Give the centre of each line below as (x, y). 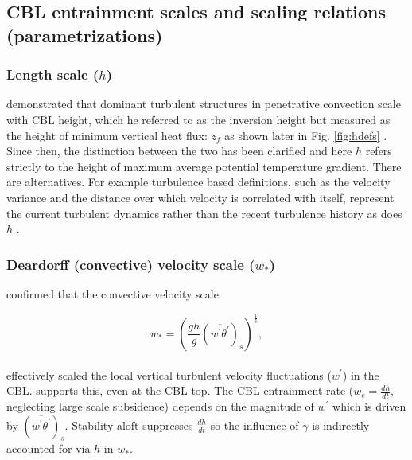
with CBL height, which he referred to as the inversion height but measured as (198, 119)
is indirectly (341, 425)
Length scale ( (53, 74)
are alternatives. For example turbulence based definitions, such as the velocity (198, 182)
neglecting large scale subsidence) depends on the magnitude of (160, 405)
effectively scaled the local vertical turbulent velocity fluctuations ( (169, 374)
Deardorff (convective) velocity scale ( (131, 264)
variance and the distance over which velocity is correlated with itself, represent (200, 197)
